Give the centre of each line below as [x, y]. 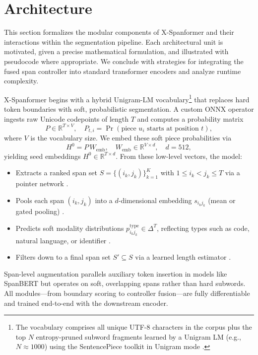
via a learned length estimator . [183, 257]
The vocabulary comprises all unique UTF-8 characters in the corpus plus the [134, 327]
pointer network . [42, 183]
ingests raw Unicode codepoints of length [66, 118]
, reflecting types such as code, [203, 228]
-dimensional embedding [155, 200]
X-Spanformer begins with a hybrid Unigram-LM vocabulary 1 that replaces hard [127, 98]
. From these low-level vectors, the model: [179, 156]
